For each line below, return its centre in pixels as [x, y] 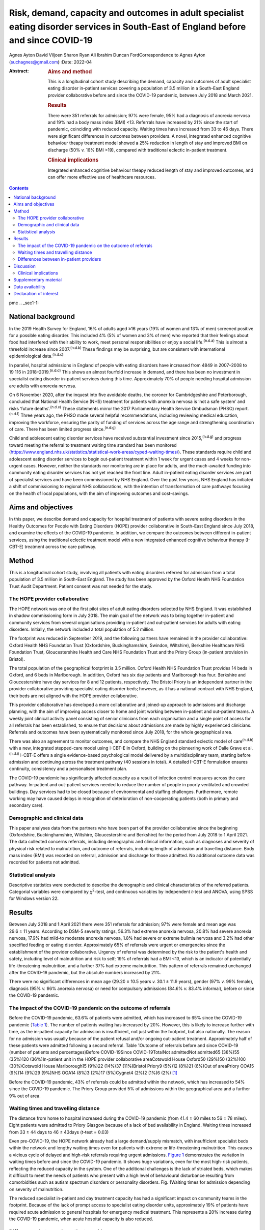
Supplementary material [38, 280]
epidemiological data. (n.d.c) [36, 356]
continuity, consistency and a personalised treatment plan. [68, 769]
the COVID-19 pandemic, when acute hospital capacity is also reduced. [81, 1219]
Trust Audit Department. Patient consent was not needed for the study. [81, 586]
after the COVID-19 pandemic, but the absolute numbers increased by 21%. [85, 973]
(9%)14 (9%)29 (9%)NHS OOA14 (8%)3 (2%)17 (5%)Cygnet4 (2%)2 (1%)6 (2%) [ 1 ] [93, 1073]
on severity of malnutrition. [36, 1189]
